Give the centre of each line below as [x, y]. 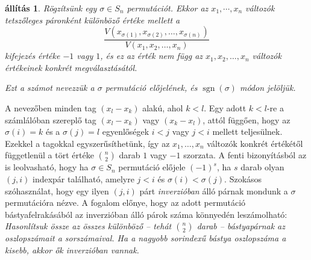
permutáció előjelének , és [151, 88]
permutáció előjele [152, 167]
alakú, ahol [163, 108]
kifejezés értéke [33, 56]
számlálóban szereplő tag [51, 119]
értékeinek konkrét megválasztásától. [71, 67]
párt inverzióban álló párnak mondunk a [214, 190]
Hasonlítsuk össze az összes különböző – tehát [88, 226]
